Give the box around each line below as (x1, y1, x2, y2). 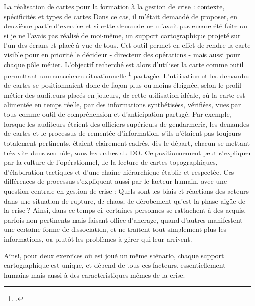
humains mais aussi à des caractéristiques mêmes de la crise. (4, 269, 185, 280)
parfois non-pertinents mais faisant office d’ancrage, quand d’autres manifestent (4, 214, 243, 225)
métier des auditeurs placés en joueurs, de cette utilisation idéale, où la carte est (4, 90, 245, 100)
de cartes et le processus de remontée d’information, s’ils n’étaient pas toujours (4, 128, 241, 138)
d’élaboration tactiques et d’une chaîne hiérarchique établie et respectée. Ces (4, 166, 234, 177)
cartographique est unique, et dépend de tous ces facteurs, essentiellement (4, 260, 226, 270)
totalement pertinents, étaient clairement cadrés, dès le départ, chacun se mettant (4, 137, 250, 148)
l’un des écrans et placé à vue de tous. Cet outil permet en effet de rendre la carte (4, 40, 251, 50)
